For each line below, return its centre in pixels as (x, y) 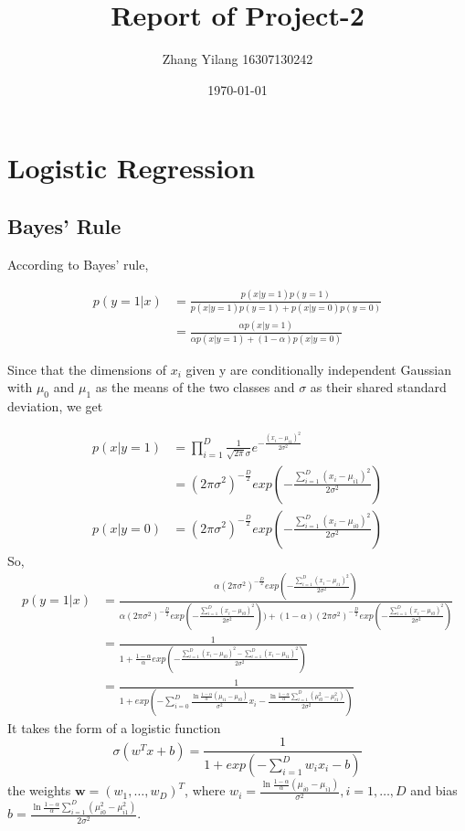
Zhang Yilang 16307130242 (238, 59)
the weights (39, 790)
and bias (434, 790)
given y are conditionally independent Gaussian (318, 369)
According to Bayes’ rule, (78, 264)
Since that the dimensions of (87, 369)
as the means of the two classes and (195, 387)
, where (205, 790)
